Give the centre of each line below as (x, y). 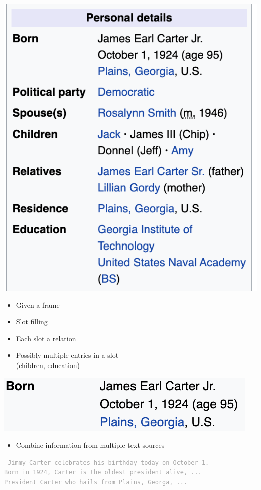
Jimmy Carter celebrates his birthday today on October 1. (108, 463)
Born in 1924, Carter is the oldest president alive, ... (103, 473)
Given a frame (38, 304)
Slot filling (32, 322)
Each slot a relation (46, 338)
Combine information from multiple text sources (90, 445)
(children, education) (48, 365)
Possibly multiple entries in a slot (67, 355)
